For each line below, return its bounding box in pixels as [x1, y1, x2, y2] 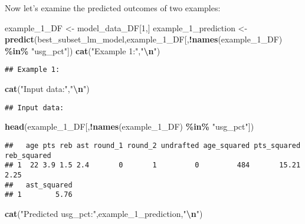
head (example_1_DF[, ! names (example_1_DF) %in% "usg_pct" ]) [5, 120, 254, 133]
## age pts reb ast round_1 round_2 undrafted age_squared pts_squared [5, 141, 301, 150]
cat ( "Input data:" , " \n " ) [5, 83, 90, 95]
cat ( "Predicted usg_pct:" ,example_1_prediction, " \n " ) [5, 207, 203, 219]
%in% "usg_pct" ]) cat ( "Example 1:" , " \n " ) [5, 44, 160, 57]
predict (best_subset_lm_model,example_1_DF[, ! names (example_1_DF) [5, 33, 283, 45]
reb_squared [5, 151, 51, 160]
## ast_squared [5, 180, 73, 189]
